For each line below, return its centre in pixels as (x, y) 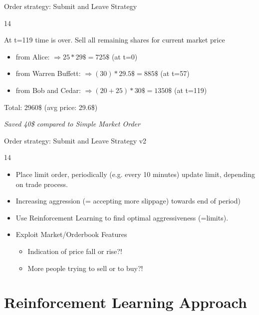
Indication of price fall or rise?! (75, 251)
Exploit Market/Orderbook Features (71, 234)
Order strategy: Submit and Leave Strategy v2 (75, 140)
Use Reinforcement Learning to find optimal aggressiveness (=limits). (122, 217)
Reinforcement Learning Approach (126, 302)
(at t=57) (175, 73)
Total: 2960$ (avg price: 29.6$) (51, 107)
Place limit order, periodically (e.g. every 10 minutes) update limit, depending (135, 174)
